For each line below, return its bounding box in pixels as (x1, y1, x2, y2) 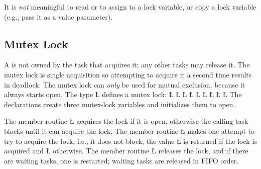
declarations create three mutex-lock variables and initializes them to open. (4, 99, 235, 109)
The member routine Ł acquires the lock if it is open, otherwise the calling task (4, 116, 248, 126)
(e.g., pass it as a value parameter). (4, 11, 113, 22)
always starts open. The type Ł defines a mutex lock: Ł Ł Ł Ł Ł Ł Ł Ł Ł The (4, 89, 242, 100)
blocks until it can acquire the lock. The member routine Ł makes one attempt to (4, 125, 254, 136)
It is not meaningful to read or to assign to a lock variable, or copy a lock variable (4, 2, 256, 12)
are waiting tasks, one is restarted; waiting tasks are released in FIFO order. (4, 155, 239, 165)
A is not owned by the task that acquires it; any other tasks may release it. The (4, 59, 250, 70)
